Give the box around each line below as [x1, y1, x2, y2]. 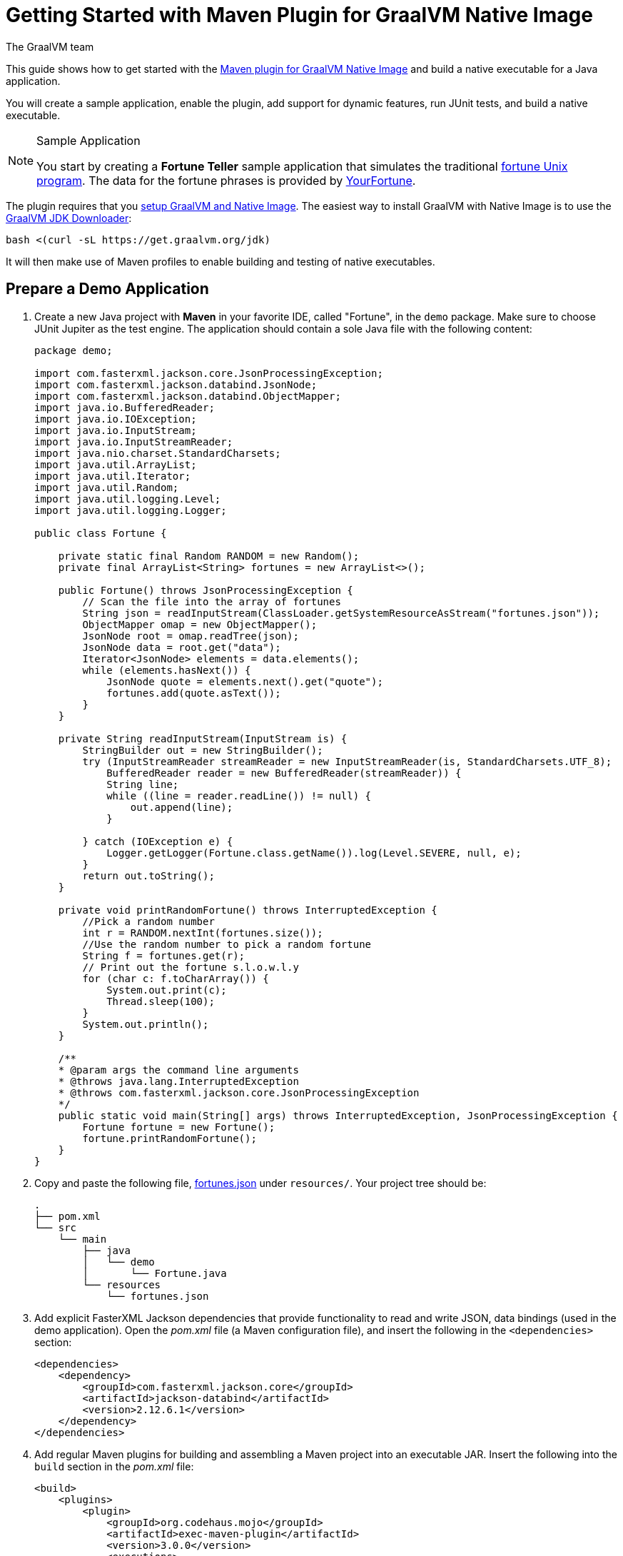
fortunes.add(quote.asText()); [106, 687, 281, 699]
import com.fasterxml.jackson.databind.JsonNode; [34, 378, 318, 390]
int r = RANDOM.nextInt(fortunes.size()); [82, 926, 323, 939]
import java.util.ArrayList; [34, 458, 197, 470]
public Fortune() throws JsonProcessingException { [58, 584, 353, 596]
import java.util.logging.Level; [34, 492, 221, 505]
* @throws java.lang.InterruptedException [58, 1075, 299, 1087]
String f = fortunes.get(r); [82, 949, 245, 961]
